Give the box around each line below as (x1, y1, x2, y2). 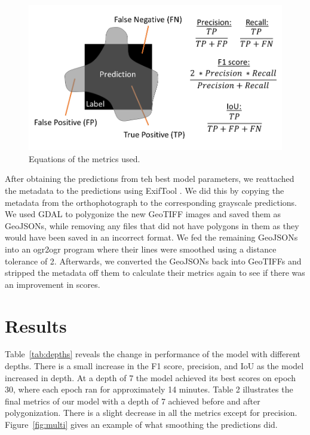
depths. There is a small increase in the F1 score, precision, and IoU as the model (5, 360, 304, 372)
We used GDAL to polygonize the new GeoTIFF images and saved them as (5, 208, 281, 220)
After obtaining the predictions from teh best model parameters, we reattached (5, 172, 294, 185)
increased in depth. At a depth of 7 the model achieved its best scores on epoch (5, 371, 296, 384)
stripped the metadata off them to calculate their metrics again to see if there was (5, 266, 305, 279)
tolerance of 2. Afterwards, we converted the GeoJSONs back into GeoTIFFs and (5, 254, 302, 267)
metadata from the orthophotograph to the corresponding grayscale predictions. (5, 196, 297, 208)
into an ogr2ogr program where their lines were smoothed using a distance (5, 242, 277, 255)
